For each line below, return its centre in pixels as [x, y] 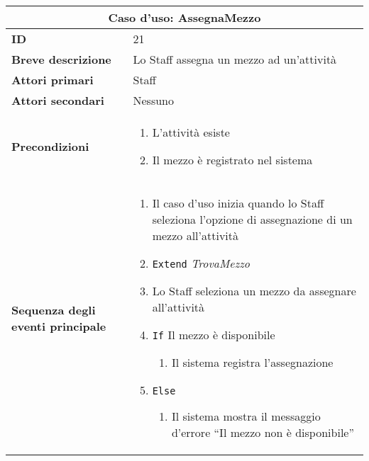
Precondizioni [50, 146]
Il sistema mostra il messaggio [246, 416]
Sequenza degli [54, 309]
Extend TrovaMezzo [201, 263]
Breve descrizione [61, 59]
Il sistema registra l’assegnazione [252, 362]
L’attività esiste [191, 132]
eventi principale [59, 326]
